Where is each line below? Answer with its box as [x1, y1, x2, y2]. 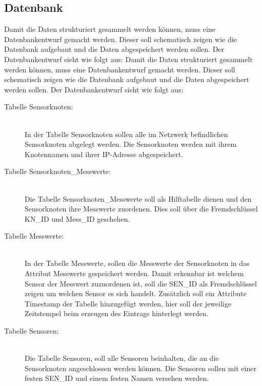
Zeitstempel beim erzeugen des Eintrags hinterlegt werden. [25, 308, 209, 319]
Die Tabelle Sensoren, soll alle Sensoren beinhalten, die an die [25, 353, 219, 363]
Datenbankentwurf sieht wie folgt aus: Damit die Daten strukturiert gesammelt [4, 53, 253, 64]
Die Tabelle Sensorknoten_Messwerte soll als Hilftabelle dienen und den [25, 193, 252, 204]
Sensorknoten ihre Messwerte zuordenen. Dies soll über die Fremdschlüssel [25, 203, 258, 214]
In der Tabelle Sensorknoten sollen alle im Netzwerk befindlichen [25, 128, 228, 139]
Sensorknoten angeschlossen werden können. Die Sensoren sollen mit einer [25, 362, 256, 373]
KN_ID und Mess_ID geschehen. [25, 213, 130, 224]
